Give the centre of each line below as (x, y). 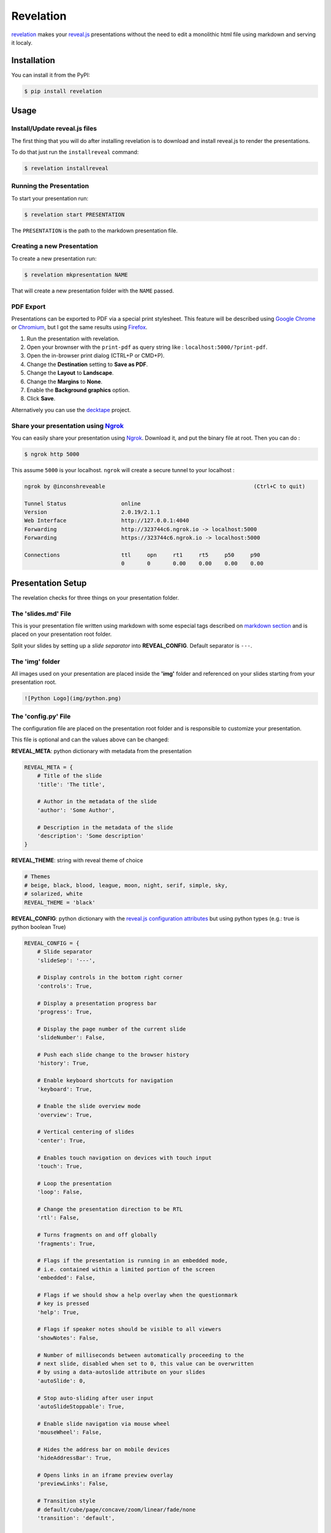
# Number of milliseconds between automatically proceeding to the (141, 1355)
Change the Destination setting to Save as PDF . (87, 364)
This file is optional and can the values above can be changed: (90, 740)
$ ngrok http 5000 (52, 454)
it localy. (22, 42)
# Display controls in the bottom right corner (110, 977)
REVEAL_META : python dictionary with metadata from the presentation (101, 751)
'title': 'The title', (71, 784)
